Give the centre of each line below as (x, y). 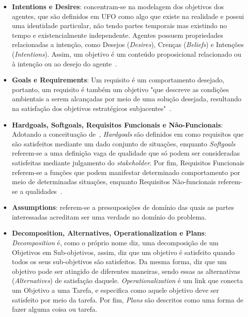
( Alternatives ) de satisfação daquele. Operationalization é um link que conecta (127, 280)
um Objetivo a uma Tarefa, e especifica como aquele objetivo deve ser (115, 290)
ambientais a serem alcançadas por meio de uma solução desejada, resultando (127, 99)
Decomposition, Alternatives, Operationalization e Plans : (109, 233)
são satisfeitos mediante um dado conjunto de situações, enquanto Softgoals (124, 143)
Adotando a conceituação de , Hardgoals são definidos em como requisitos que (128, 134)
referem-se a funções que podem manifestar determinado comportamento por (126, 172)
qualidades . (44, 191)
